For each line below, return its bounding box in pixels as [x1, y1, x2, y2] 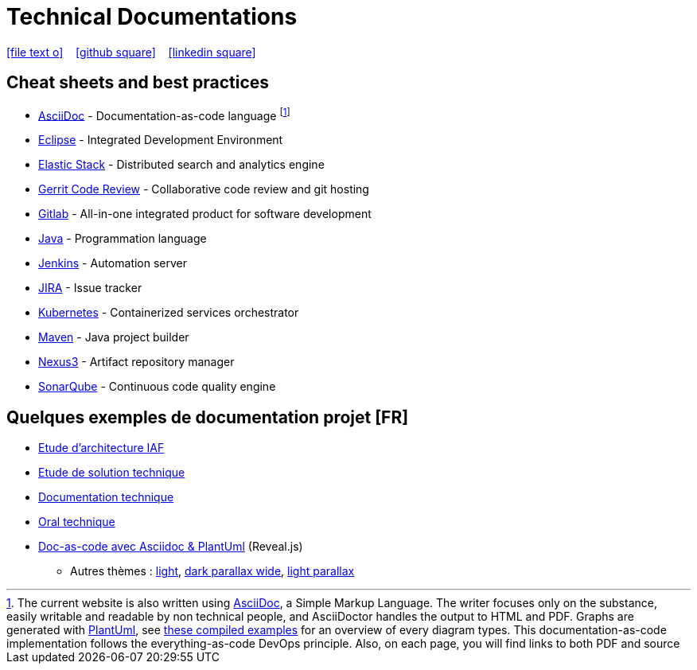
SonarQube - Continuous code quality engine [38, 380, 276, 394]
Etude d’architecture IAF [38, 441, 165, 455]
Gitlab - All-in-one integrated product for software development [38, 207, 372, 221]
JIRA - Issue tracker [38, 281, 142, 295]
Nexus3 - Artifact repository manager [38, 355, 235, 369]
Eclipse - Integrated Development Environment [38, 133, 283, 147]
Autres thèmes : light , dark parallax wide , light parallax [70, 564, 355, 578]
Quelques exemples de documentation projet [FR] [6, 407, 409, 427]
